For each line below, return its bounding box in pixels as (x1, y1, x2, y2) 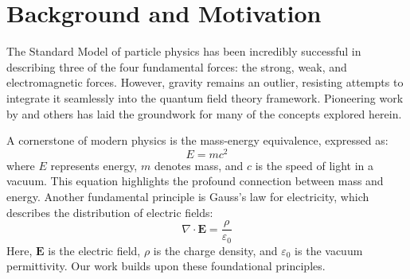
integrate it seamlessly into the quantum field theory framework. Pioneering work (6, 89, 404, 106)
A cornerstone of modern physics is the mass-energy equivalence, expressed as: (6, 132, 389, 149)
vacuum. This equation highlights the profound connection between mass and (6, 172, 384, 189)
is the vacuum (295, 242, 363, 258)
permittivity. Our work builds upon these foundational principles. (6, 258, 326, 274)
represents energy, (50, 157, 138, 173)
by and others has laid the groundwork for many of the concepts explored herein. (6, 105, 402, 122)
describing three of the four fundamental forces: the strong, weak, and (6, 58, 347, 75)
